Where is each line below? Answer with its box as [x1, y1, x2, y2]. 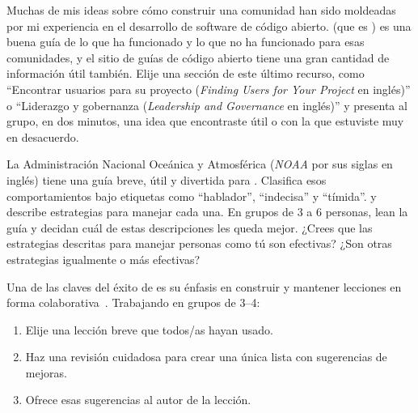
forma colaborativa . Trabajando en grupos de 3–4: [6, 294, 260, 311]
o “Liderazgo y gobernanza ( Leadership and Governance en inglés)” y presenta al [6, 96, 407, 113]
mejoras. [25, 364, 67, 381]
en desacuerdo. [6, 128, 79, 145]
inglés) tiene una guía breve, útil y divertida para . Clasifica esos [6, 171, 327, 188]
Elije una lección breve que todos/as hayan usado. [25, 321, 273, 338]
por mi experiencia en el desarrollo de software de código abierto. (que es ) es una [6, 17, 412, 34]
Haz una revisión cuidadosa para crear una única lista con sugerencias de [25, 348, 387, 365]
